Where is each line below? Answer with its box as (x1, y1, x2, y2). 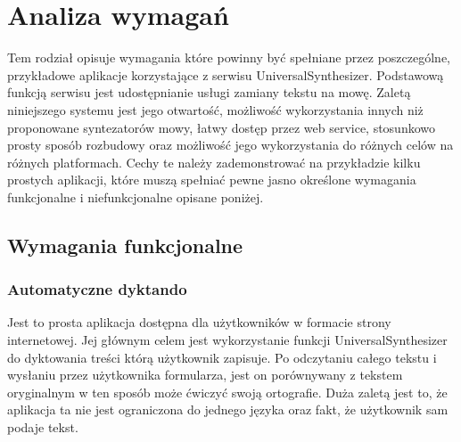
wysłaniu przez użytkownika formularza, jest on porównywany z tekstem (7, 365, 403, 384)
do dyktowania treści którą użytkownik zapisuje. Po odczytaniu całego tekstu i (7, 348, 437, 366)
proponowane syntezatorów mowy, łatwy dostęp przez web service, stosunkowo (7, 118, 436, 136)
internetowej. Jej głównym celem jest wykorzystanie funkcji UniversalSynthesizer (7, 331, 448, 349)
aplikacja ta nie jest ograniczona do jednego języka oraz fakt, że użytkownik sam (7, 400, 449, 419)
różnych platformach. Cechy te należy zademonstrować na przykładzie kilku (7, 152, 421, 171)
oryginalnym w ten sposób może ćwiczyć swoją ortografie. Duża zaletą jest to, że (7, 382, 448, 401)
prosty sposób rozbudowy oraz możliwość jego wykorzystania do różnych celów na (7, 135, 454, 154)
